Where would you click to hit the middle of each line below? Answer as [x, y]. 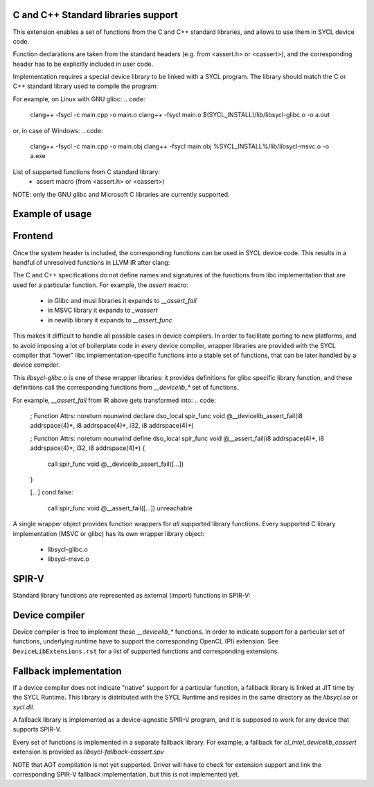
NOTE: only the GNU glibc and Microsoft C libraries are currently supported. [121, 194]
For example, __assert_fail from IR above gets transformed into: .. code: [114, 400]
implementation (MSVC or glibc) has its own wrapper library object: [109, 533]
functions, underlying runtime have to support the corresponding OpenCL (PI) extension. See [146, 641]
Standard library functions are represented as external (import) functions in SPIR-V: [132, 596]
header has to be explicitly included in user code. [83, 64]
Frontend [33, 236]
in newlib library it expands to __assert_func [110, 320]
